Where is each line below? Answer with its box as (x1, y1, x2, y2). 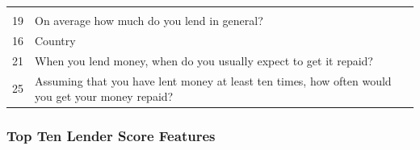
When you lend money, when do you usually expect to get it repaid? (35, 52, 373, 69)
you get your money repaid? (35, 88, 174, 105)
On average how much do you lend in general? (35, 12, 263, 28)
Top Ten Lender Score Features (6, 126, 216, 146)
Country (35, 31, 76, 48)
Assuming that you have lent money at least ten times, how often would (35, 72, 392, 89)
